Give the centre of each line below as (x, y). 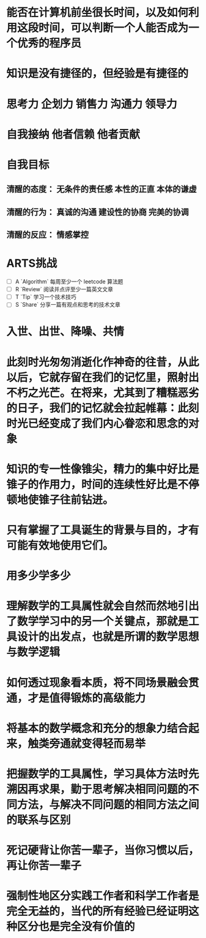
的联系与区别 (39, 820)
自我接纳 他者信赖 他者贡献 (73, 134)
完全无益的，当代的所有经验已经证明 (97, 911)
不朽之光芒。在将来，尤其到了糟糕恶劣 (103, 393)
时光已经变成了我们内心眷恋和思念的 (97, 423)
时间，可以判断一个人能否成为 (114, 28)
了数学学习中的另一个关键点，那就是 (97, 622)
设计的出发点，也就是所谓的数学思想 (109, 637)
